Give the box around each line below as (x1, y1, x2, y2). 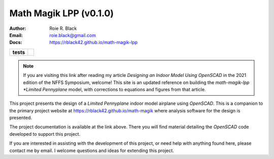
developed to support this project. (9, 131, 81, 137)
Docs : (9, 39, 22, 46)
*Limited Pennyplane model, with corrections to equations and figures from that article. (23, 86, 206, 92)
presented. (9, 114, 32, 121)
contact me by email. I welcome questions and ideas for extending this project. (9, 147, 175, 153)
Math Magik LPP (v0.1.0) (9, 8, 114, 19)
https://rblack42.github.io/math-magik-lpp (49, 39, 138, 46)
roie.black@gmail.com (49, 32, 96, 38)
